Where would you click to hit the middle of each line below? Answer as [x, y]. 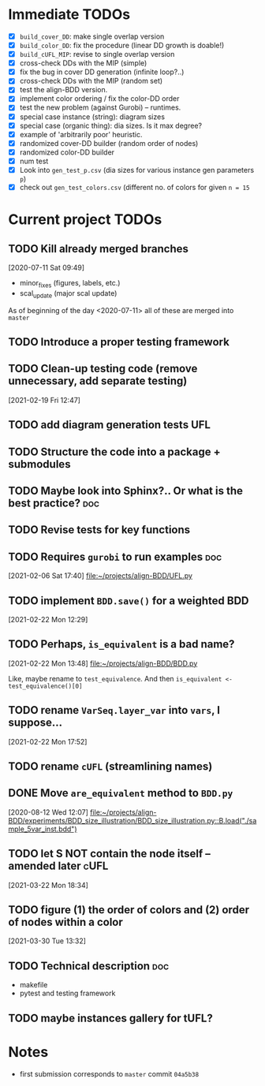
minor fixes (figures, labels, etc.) [70, 284]
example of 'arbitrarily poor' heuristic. [81, 134]
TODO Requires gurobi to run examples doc [115, 556]
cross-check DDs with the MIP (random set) [91, 81]
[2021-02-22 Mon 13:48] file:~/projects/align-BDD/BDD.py [103, 663]
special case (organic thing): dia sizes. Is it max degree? [111, 125]
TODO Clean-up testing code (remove [103, 369]
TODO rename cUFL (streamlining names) [110, 766]
